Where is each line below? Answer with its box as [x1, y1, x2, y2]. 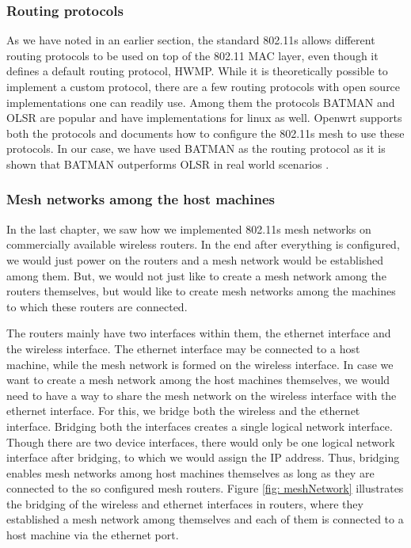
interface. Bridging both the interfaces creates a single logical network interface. [6, 417, 393, 434]
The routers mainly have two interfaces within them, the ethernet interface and [6, 325, 391, 341]
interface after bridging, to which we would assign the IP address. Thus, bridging [6, 449, 400, 466]
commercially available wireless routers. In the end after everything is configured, [6, 236, 400, 253]
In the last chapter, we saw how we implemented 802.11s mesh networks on [6, 220, 371, 237]
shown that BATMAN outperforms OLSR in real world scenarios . [6, 155, 329, 172]
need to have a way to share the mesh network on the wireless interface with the [6, 386, 397, 403]
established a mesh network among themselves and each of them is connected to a [6, 511, 404, 527]
